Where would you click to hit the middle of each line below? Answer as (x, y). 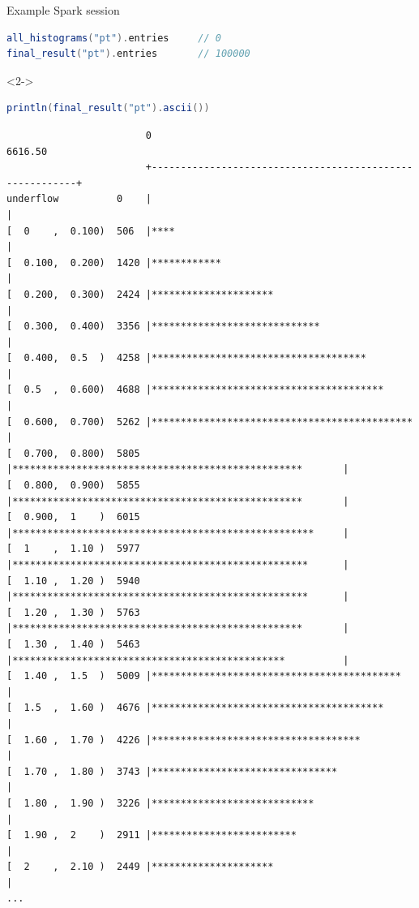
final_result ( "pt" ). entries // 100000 (128, 54)
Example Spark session (63, 10)
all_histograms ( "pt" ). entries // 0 (114, 38)
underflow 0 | (79, 199)
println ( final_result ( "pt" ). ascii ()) (108, 108)
